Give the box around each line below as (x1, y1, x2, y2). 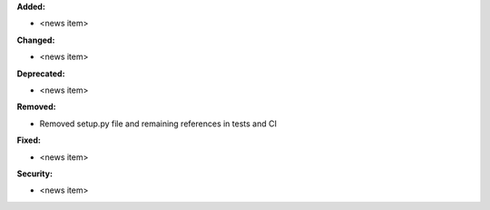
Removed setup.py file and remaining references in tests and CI (39, 118, 277, 129)
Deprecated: (16, 68, 65, 79)
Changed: (16, 35, 55, 45)
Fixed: (16, 135, 41, 145)
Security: (16, 168, 54, 179)
